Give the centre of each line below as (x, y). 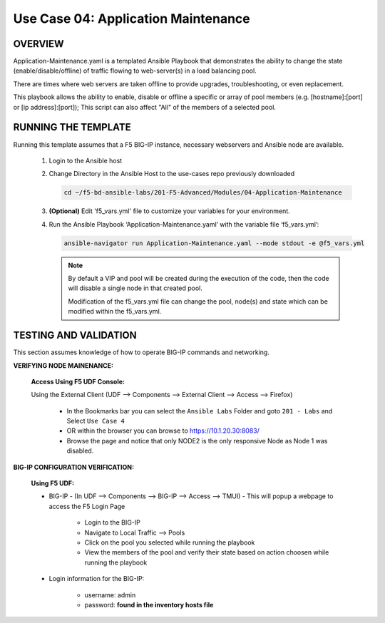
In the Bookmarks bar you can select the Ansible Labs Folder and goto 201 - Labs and (200, 411)
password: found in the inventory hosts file (149, 604)
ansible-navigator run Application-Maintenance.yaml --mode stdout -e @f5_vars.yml (214, 243)
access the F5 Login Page (87, 506)
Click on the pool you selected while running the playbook (170, 542)
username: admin (110, 594)
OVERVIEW (38, 44)
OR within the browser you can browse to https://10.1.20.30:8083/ (163, 431)
